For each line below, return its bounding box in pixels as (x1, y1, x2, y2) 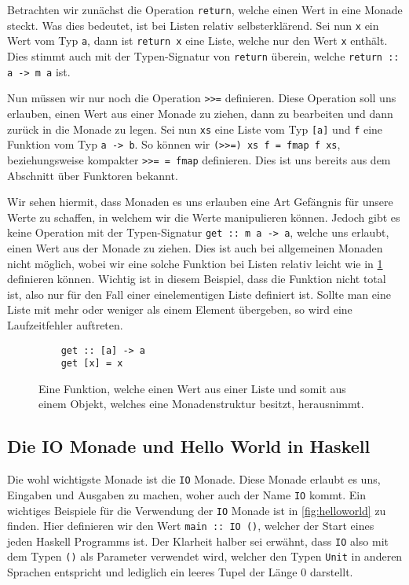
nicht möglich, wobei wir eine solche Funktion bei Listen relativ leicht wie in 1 (7, 255, 383, 271)
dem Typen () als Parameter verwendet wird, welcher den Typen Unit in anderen (7, 548, 403, 565)
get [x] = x (60, 358, 123, 370)
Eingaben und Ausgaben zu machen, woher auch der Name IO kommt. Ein (7, 486, 367, 502)
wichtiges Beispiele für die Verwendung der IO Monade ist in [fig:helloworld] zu (7, 502, 386, 518)
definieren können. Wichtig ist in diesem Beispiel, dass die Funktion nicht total (7, 270, 386, 287)
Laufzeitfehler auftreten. (7, 316, 123, 333)
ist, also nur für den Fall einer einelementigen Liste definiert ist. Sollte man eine (7, 285, 391, 302)
